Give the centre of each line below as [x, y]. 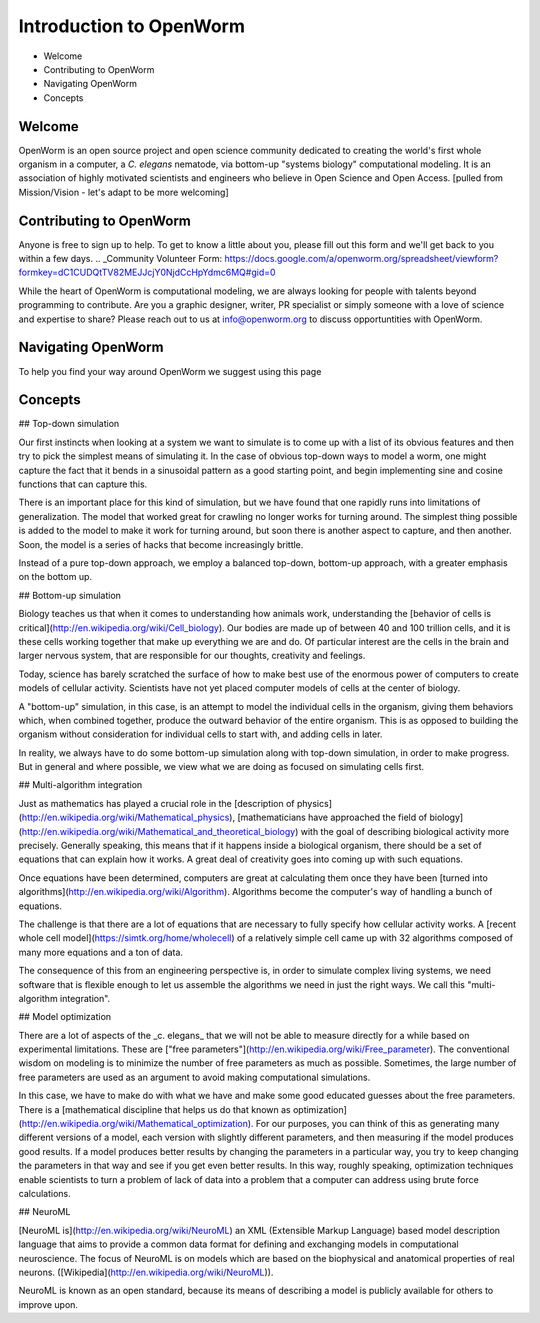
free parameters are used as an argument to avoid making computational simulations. [194, 1077]
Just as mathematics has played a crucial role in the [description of [156, 803]
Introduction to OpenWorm [131, 26]
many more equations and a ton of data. [101, 952]
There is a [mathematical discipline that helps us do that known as [154, 1109]
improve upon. [48, 1304]
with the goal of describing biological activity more [405, 831]
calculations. [44, 1193]
